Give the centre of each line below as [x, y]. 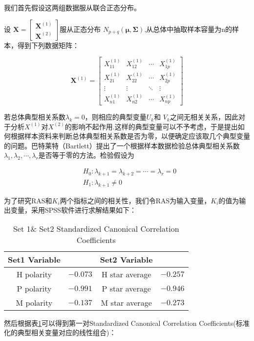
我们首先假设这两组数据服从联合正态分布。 [72, 7]
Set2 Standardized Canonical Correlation [109, 228]
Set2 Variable [126, 259]
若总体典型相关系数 [35, 117]
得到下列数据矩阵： [48, 45]
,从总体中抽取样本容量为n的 [188, 29]
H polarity [34, 274]
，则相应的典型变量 [116, 117]
